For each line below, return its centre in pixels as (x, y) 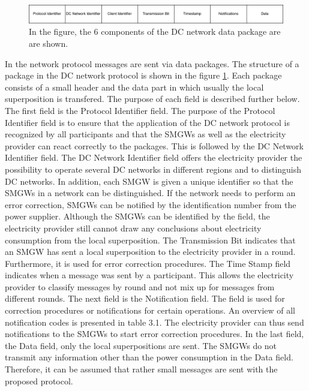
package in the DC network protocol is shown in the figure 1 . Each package (143, 75)
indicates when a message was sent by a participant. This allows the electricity (149, 275)
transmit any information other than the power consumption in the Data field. (149, 357)
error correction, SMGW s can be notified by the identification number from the (151, 204)
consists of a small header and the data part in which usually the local (134, 87)
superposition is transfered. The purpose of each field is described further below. (152, 99)
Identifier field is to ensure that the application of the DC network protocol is (148, 122)
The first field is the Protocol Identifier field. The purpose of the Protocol (140, 110)
